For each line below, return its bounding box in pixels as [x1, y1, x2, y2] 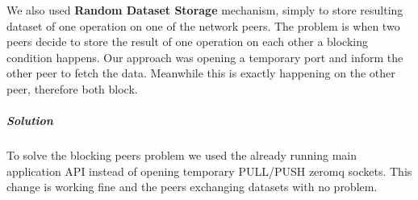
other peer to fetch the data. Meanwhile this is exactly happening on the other [6, 65, 395, 81]
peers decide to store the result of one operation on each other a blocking [6, 33, 369, 50]
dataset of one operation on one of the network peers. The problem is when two [6, 17, 400, 34]
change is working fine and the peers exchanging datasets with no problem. [6, 178, 378, 195]
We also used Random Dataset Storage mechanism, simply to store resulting [6, 2, 403, 18]
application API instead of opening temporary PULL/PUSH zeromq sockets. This [6, 162, 412, 179]
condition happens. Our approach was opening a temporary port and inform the [6, 48, 403, 65]
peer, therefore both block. [6, 80, 138, 97]
